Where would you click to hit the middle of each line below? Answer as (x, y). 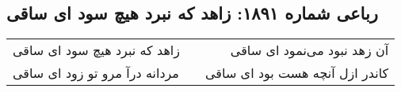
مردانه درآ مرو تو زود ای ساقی (96, 73)
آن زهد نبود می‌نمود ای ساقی (309, 50)
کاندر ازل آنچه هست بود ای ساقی (297, 73)
